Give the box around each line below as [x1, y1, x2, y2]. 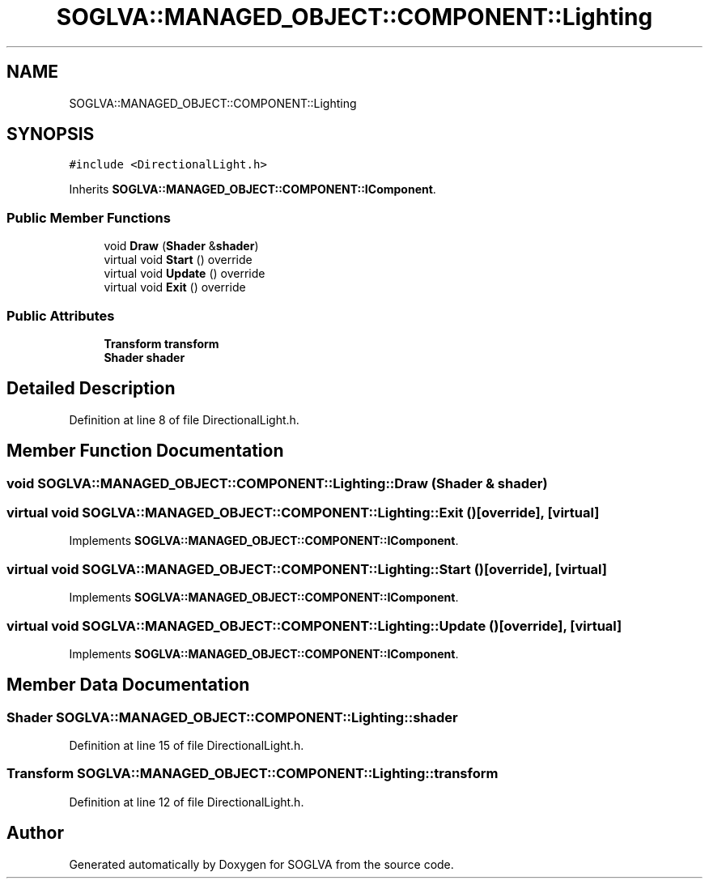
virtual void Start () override [104, 253, 253, 267]
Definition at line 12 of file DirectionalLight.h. [69, 794, 304, 809]
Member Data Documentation [6, 674, 250, 696]
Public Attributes [6, 307, 115, 324]
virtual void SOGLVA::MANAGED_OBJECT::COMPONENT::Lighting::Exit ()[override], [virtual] [6, 504, 600, 521]
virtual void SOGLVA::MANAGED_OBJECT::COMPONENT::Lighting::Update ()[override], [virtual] [6, 617, 622, 634]
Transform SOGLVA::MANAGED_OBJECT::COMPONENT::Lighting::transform [6, 765, 499, 782]
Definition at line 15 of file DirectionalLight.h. [69, 738, 304, 753]
